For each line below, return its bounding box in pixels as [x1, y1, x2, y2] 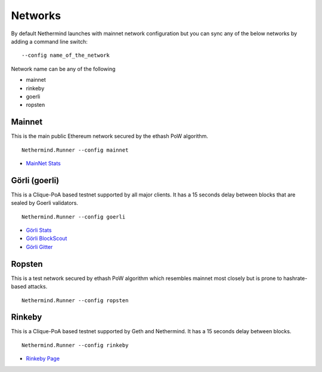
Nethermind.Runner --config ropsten [21, 297, 129, 304]
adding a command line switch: [11, 38, 88, 45]
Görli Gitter [26, 243, 53, 250]
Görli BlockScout [26, 235, 67, 242]
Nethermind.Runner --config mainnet [21, 146, 129, 153]
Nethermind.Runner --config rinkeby [21, 342, 129, 349]
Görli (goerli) [11, 175, 60, 185]
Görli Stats [26, 227, 52, 234]
